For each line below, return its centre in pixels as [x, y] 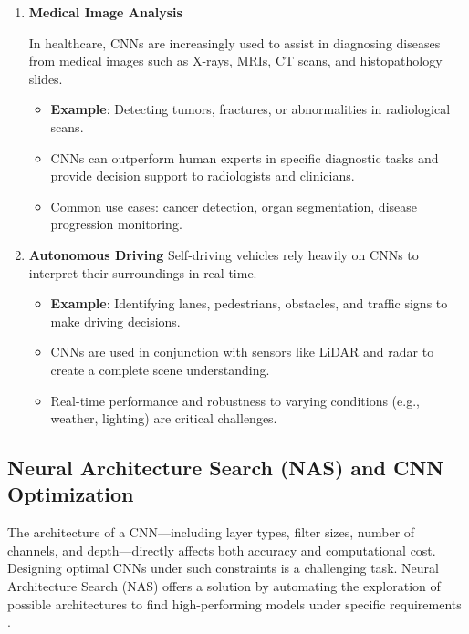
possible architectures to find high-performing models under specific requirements [234, 603]
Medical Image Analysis [105, 12]
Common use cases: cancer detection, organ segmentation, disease [234, 206]
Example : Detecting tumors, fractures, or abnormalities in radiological [250, 109]
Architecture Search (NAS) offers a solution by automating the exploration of [224, 586]
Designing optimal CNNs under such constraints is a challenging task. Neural [223, 568]
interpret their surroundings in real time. [143, 272]
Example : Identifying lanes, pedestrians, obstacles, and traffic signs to [249, 303]
